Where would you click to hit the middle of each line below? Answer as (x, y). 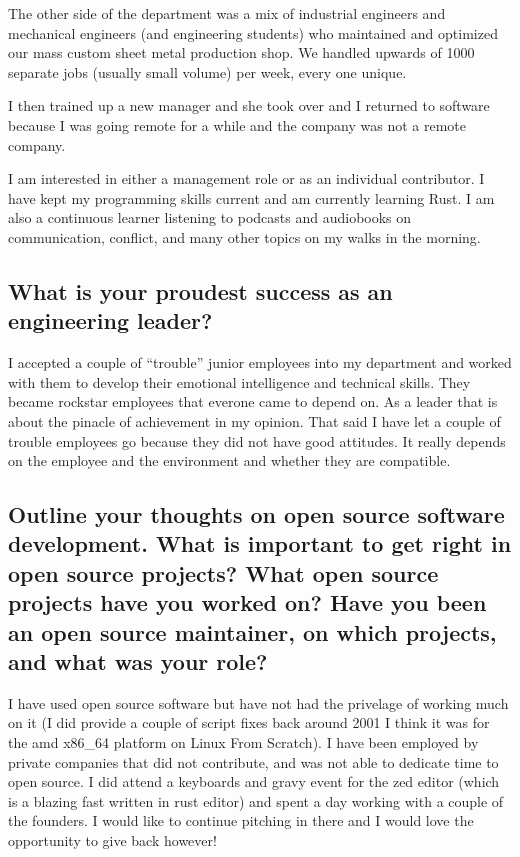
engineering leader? (110, 320)
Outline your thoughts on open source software (256, 514)
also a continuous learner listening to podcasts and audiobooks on (210, 217)
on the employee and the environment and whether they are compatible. (229, 460)
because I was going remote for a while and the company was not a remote (237, 124)
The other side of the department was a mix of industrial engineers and (227, 13)
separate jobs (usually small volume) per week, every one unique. (207, 71)
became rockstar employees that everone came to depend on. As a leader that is (253, 401)
